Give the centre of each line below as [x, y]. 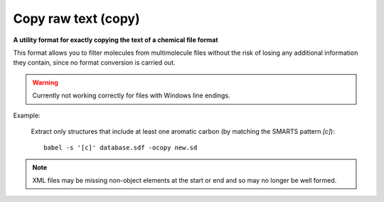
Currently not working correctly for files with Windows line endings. [131, 95]
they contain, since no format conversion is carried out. [94, 63]
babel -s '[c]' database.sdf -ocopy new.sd [121, 148]
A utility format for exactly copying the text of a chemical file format [116, 40]
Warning [45, 83]
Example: [27, 115]
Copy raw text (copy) [76, 18]
